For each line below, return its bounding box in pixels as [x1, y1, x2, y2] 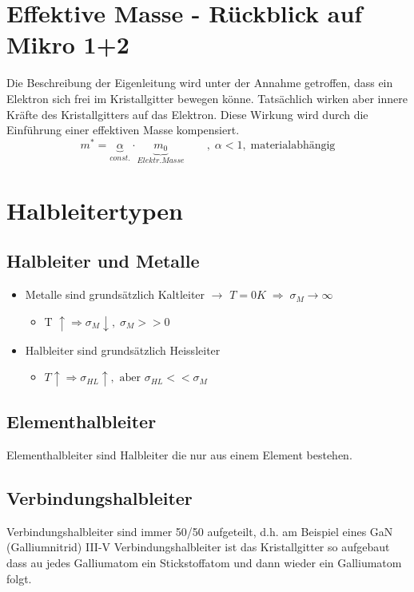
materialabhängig [250, 139, 336, 151]
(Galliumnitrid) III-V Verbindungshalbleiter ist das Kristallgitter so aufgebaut [6, 538, 390, 555]
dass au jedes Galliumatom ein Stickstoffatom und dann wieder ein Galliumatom [6, 554, 402, 571]
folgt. [6, 570, 32, 586]
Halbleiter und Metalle [6, 248, 200, 273]
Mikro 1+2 [6, 28, 129, 61]
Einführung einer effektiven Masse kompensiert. [6, 121, 240, 138]
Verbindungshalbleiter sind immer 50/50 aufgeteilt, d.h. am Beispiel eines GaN [6, 522, 393, 539]
